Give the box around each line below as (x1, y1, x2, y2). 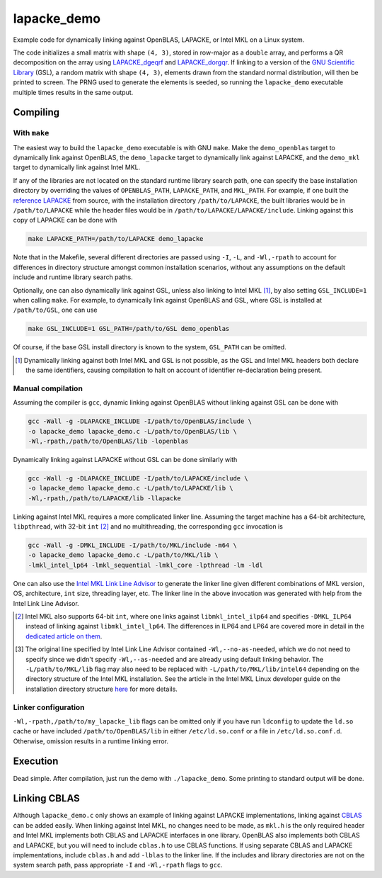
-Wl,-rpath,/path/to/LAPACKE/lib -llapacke (28, 494, 182, 502)
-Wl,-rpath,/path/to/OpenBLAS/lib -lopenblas (28, 437, 189, 445)
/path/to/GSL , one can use (13, 305, 98, 315)
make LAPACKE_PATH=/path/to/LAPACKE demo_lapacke (28, 235, 204, 243)
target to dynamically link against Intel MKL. (13, 163, 141, 171)
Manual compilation (13, 383, 83, 393)
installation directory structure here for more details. (25, 685, 178, 693)
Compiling (13, 106, 60, 118)
